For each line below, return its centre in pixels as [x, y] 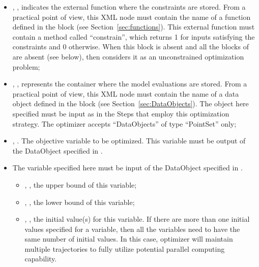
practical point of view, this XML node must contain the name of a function [132, 17]
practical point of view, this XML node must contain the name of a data [126, 93]
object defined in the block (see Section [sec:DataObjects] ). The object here [131, 103]
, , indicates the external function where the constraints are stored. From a [129, 7]
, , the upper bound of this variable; [81, 184]
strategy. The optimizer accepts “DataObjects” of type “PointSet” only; [124, 123]
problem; [26, 66]
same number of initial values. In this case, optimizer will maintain [129, 239]
